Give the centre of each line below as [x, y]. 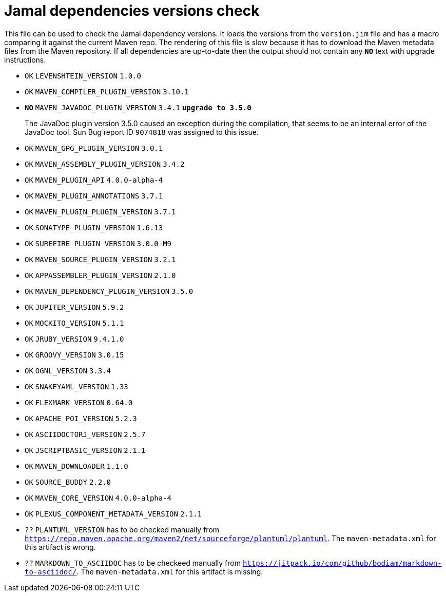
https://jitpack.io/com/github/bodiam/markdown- [342, 563]
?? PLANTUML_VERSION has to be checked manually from [122, 529]
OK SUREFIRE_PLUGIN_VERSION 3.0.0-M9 [98, 243]
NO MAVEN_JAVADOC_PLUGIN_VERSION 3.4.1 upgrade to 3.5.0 [138, 107]
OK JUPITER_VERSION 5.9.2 [74, 307]
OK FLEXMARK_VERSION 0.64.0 [79, 402]
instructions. [25, 59]
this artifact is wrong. [60, 547]
